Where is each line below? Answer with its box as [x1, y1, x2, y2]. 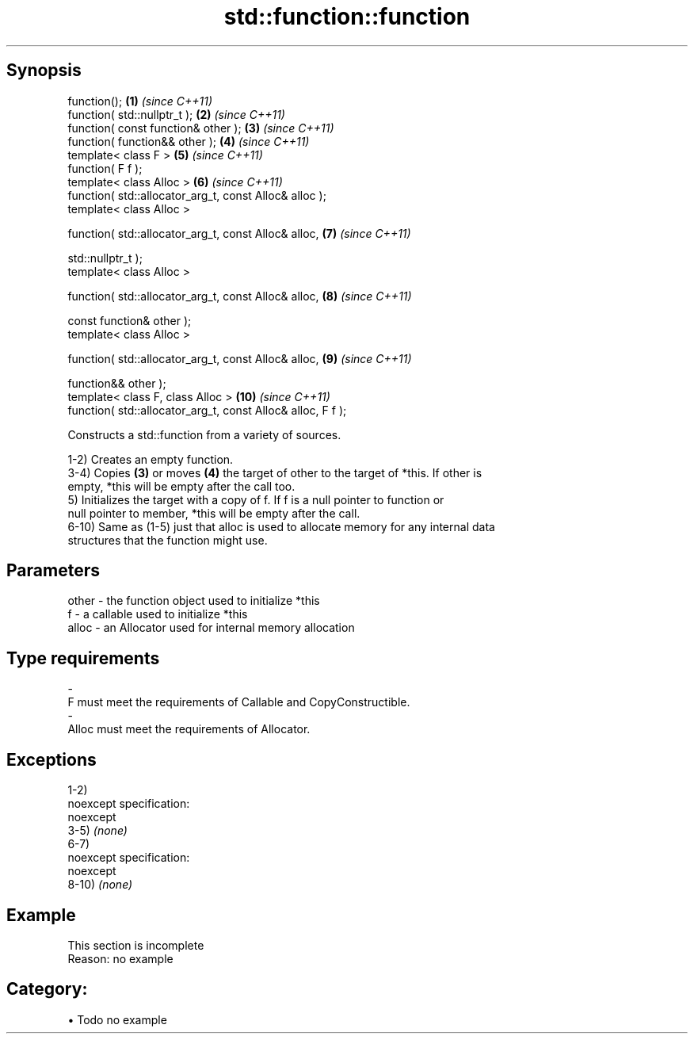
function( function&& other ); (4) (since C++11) [67, 134, 310, 148]
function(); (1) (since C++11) [67, 94, 213, 108]
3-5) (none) [67, 824, 128, 838]
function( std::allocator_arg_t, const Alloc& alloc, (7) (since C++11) [67, 226, 411, 240]
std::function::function [223, 3, 471, 30]
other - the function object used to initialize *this [67, 594, 320, 608]
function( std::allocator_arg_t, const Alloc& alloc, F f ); [67, 403, 347, 417]
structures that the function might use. [67, 533, 268, 547]
